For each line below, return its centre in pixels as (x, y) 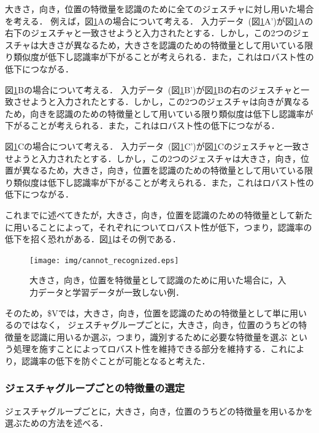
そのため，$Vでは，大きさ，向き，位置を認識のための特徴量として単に (147, 312)
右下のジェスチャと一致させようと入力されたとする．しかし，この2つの (149, 33)
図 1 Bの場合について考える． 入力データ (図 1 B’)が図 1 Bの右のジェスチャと (153, 89)
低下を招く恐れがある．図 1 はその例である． (93, 239)
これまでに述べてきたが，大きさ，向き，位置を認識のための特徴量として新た (159, 214)
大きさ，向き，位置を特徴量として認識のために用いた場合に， (154, 280)
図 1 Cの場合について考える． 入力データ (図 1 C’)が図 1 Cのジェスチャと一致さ (157, 146)
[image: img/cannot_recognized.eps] (104, 260)
